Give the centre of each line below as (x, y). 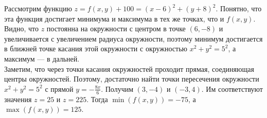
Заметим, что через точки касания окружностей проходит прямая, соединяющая (129, 68)
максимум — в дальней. (42, 58)
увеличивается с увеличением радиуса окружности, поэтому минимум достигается (133, 38)
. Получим (117, 88)
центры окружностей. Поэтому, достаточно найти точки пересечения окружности (132, 79)
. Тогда (97, 99)
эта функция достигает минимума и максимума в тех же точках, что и (114, 18)
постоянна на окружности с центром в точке (116, 28)
